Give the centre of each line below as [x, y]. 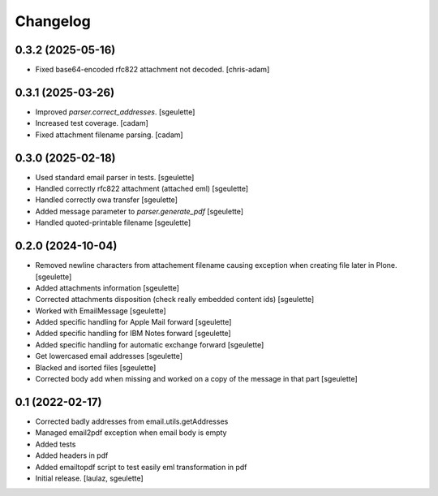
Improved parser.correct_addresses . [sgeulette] [115, 112]
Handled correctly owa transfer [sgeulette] [107, 200]
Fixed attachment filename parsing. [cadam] [109, 135]
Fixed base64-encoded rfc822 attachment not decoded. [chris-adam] [152, 70]
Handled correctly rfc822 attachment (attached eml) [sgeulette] [142, 189]
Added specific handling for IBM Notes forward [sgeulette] [133, 334]
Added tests [56, 444]
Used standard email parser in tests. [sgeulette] [115, 177]
